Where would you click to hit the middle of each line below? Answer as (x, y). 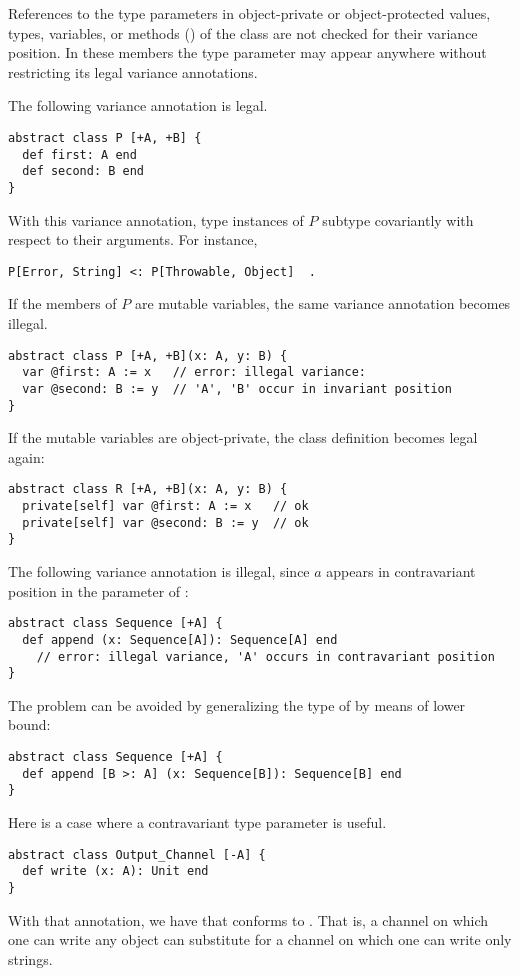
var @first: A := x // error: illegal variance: (194, 372)
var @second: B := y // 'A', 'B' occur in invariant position (237, 388)
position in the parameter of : (98, 590)
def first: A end (79, 154)
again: (26, 456)
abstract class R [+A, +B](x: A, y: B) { (148, 489)
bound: (29, 724)
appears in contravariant (401, 571)
